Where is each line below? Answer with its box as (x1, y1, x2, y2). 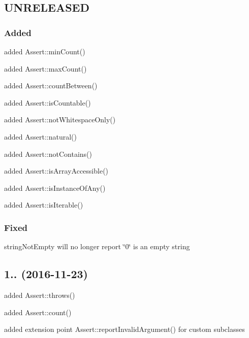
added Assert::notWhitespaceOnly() (4, 114, 116, 125)
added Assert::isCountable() (4, 97, 91, 108)
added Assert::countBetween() (4, 80, 98, 91)
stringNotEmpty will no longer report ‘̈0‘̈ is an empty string (4, 241, 190, 252)
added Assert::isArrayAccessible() (4, 165, 109, 176)
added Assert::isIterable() (4, 199, 83, 210)
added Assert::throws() (4, 289, 75, 300)
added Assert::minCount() (4, 46, 85, 56)
